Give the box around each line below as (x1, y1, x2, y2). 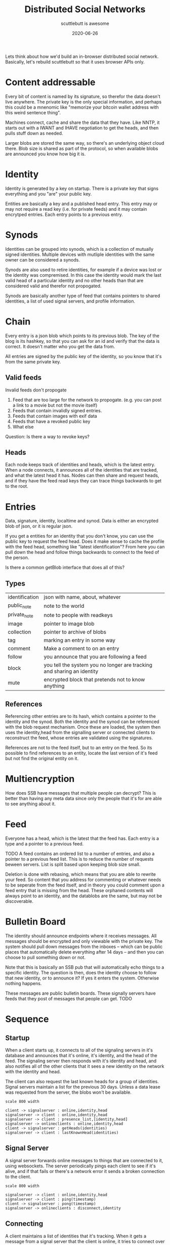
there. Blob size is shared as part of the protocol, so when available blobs (5, 145, 158, 151)
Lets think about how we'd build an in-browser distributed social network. (5, 53, 159, 59)
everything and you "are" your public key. (5, 190, 92, 196)
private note (8, 611, 34, 619)
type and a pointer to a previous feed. (5, 841, 84, 847)
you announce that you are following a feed (44, 653, 147, 661)
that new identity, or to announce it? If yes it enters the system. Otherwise (5, 975, 159, 981)
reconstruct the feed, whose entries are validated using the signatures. (5, 735, 153, 741)
